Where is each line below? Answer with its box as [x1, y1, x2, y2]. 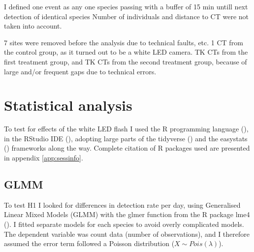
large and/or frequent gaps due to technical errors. [4, 66, 157, 76]
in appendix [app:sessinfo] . [4, 153, 83, 163]
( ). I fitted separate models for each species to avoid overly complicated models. [4, 219, 244, 229]
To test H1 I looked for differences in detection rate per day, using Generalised [4, 199, 241, 210]
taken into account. [4, 21, 62, 31]
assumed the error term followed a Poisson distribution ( [4, 238, 175, 249]
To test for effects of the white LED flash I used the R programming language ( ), [4, 124, 249, 134]
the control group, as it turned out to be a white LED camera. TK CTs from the [4, 47, 248, 57]
